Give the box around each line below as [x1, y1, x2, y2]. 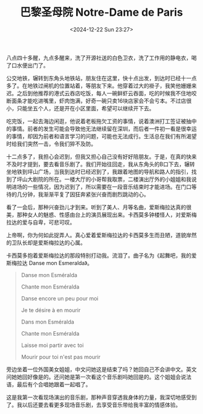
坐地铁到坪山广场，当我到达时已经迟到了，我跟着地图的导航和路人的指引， [6, 168, 192, 175]
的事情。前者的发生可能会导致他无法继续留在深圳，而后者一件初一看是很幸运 [6, 125, 197, 132]
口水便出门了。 [11, 62, 49, 69]
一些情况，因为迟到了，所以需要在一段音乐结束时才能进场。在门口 [27, 183, 192, 190]
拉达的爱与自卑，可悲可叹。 [6, 218, 76, 226]
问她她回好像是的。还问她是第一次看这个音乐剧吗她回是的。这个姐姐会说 [6, 373, 186, 380]
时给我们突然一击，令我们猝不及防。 [6, 140, 97, 147]
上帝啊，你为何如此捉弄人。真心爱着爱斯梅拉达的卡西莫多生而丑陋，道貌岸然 [6, 231, 197, 238]
